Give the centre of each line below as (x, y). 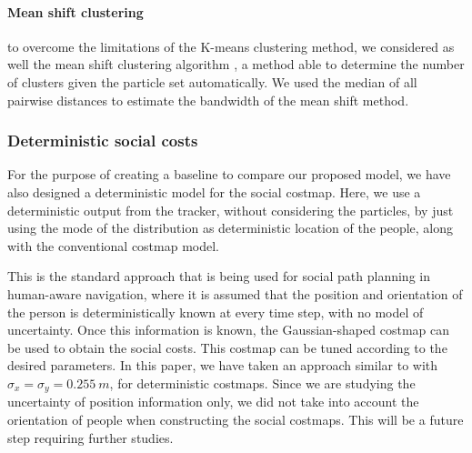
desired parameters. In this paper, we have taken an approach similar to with (223, 365)
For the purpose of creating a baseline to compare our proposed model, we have (229, 174)
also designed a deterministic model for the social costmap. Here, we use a (214, 191)
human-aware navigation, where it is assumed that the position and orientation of (235, 293)
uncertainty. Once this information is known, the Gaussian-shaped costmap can (228, 330)
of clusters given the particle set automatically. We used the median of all (212, 81)
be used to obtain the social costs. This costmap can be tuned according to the (227, 347)
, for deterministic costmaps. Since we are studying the (262, 383)
